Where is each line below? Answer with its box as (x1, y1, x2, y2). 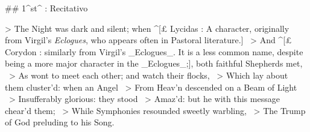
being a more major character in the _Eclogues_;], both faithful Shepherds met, (5, 57, 303, 70)
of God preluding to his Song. (5, 116, 115, 128)
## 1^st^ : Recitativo (5, 2, 88, 14)
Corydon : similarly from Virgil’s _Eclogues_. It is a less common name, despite (5, 45, 303, 58)
